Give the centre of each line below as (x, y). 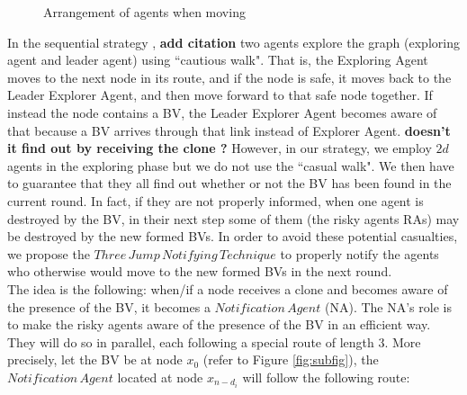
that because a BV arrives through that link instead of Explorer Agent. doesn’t (229, 130)
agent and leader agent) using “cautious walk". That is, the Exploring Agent (218, 60)
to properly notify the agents (359, 253)
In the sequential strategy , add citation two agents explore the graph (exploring (233, 42)
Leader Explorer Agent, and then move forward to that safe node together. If (220, 95)
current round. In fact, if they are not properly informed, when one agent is (216, 200)
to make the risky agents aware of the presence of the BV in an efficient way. (219, 324)
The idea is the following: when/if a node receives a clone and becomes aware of (228, 288)
